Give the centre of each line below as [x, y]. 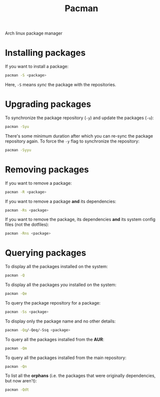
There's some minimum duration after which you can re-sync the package [79, 136]
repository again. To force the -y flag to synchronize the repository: [72, 141]
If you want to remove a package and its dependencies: [61, 201]
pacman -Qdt [17, 390]
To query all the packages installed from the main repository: [66, 358]
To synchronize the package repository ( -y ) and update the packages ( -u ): [80, 118]
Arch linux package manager [34, 33]
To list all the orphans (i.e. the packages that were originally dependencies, [80, 376]
